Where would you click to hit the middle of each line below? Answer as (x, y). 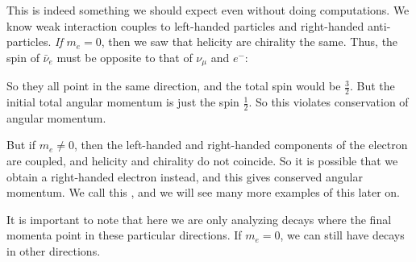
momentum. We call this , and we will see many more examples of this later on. (203, 192)
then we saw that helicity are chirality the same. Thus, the (253, 42)
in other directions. (54, 251)
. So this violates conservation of (329, 102)
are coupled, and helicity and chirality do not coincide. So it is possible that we (202, 161)
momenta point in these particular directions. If (124, 235)
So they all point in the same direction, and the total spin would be (174, 86)
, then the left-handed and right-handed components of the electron (241, 145)
